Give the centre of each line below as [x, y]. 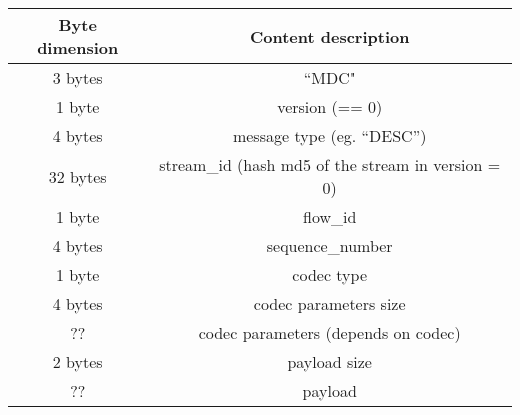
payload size [329, 361]
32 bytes [77, 176]
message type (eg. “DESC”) [329, 135]
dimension [78, 47]
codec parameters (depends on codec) [329, 332]
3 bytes [77, 77]
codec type [330, 274]
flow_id [330, 216]
